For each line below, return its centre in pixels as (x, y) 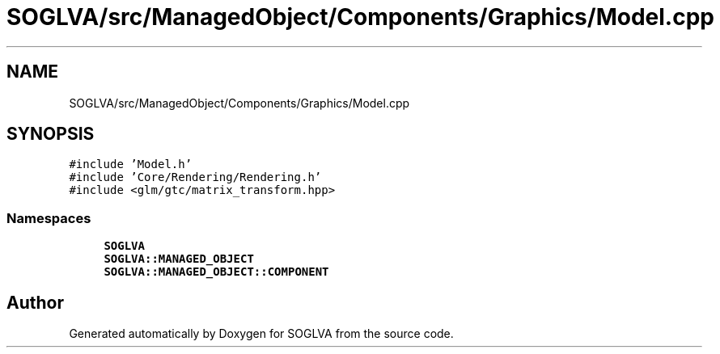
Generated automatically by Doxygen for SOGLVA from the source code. (261, 334)
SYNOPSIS (51, 134)
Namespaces (49, 218)
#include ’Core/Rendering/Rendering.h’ (195, 177)
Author (35, 302)
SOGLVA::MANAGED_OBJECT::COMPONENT (216, 272)
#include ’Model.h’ (131, 164)
